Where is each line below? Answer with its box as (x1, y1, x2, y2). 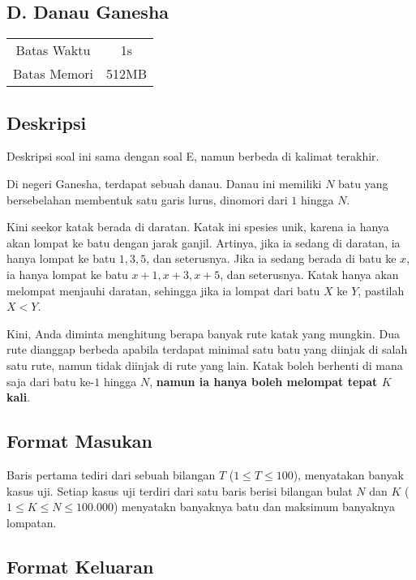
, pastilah (358, 281, 405, 299)
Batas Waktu (15, 41, 91, 60)
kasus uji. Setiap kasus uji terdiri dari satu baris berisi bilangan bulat (6, 482, 353, 499)
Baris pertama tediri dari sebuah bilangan (6, 466, 216, 483)
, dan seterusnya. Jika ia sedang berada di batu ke (146, 250, 397, 267)
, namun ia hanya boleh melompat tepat (149, 372, 378, 389)
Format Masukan (6, 428, 153, 453)
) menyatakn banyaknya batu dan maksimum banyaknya (114, 498, 396, 515)
